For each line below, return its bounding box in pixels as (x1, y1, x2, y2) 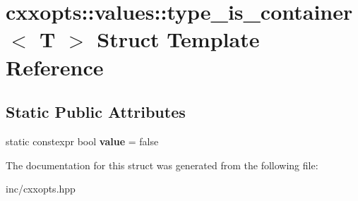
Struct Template (97, 25, 260, 54)
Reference (6, 52, 104, 81)
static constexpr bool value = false (6, 133, 159, 148)
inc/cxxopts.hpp (6, 181, 76, 196)
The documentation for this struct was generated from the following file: (6, 157, 318, 172)
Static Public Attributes (6, 101, 186, 123)
